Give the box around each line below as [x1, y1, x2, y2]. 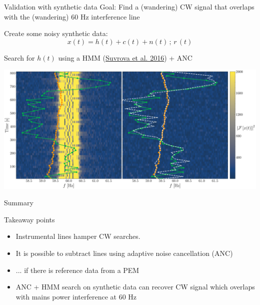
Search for [4, 52, 35, 63]
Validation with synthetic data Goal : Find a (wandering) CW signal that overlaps [4, 2, 254, 12]
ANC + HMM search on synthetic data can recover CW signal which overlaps [15, 281, 255, 292]
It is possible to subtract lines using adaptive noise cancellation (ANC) [15, 247, 233, 258]
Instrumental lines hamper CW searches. [15, 231, 140, 241]
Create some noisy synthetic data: [4, 28, 108, 39]
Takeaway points [4, 214, 55, 224]
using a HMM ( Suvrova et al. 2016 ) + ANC [58, 52, 192, 63]
